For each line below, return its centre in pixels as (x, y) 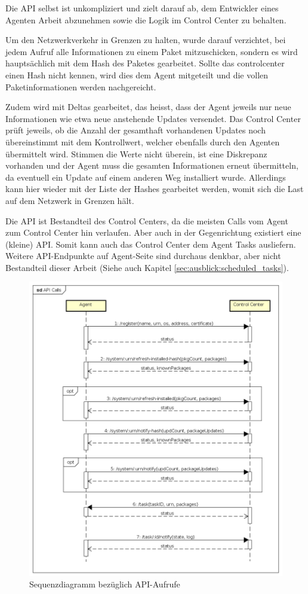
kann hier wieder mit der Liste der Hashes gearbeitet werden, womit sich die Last (155, 189)
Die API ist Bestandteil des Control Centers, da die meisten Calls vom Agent (147, 220)
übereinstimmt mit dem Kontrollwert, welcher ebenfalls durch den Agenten (143, 141)
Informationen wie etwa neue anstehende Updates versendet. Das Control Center (153, 118)
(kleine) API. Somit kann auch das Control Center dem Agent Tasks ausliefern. (151, 244)
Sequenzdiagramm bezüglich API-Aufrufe (105, 584)
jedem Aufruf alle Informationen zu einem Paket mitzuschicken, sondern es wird (152, 51)
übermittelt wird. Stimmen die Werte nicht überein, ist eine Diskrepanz (136, 153)
